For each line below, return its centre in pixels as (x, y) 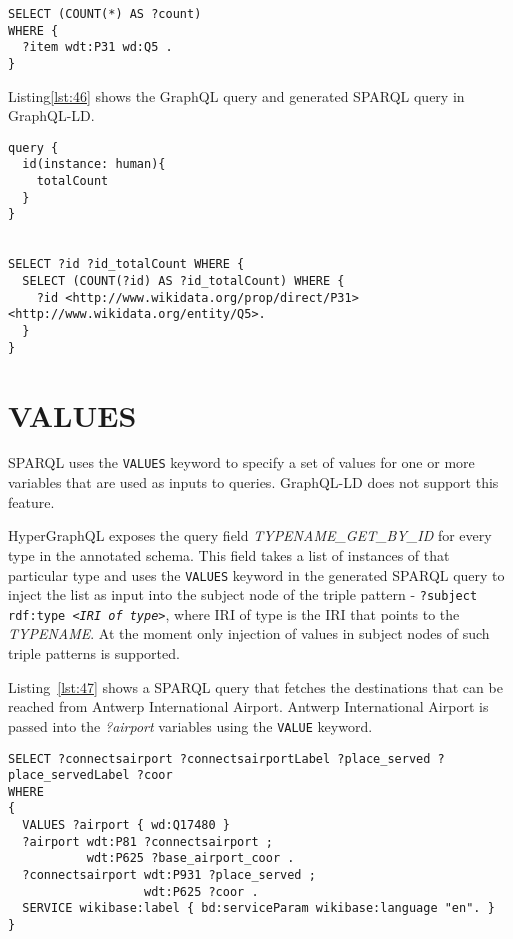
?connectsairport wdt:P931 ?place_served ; (169, 875)
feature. (31, 501)
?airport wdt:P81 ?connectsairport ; (147, 841)
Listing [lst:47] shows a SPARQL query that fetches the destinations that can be (255, 686)
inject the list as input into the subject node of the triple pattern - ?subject (243, 594)
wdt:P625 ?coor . (201, 891)
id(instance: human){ (94, 164)
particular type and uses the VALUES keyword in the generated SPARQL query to (256, 574)
